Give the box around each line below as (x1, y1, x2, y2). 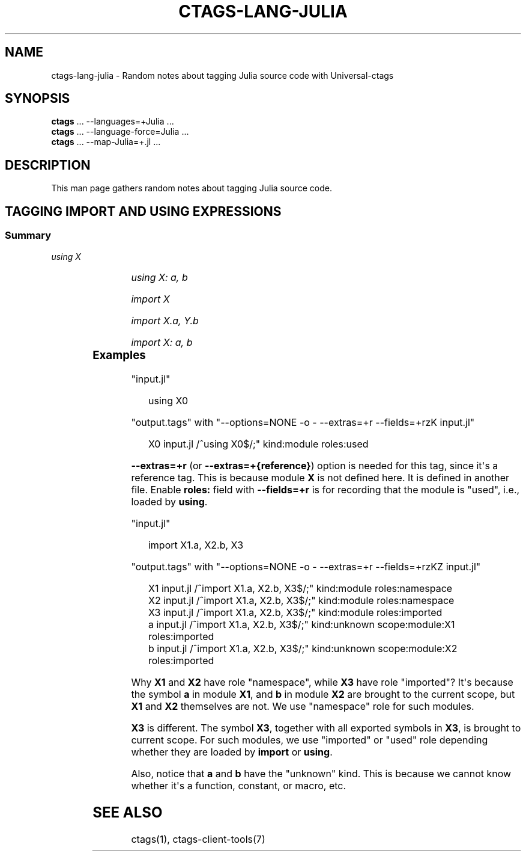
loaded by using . (131, 496, 208, 508)
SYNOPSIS (5, 91, 70, 106)
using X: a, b (131, 271, 188, 283)
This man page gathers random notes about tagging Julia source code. (51, 183, 332, 194)
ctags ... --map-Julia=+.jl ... (51, 137, 161, 147)
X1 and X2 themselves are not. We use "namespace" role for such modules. (131, 700, 474, 713)
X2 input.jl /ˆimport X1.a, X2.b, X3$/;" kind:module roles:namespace (148, 594, 455, 607)
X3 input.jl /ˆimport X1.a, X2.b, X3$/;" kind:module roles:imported (148, 606, 443, 619)
